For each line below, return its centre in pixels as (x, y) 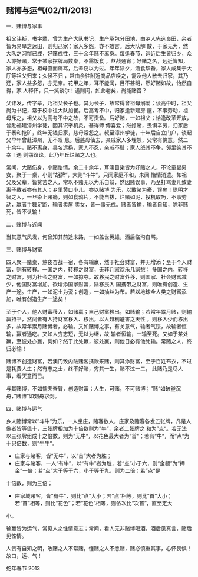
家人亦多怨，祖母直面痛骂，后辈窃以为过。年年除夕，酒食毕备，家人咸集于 (96, 68)
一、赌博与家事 (24, 26)
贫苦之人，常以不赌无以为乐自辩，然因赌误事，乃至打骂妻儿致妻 (114, 182)
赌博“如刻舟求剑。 (38, 396)
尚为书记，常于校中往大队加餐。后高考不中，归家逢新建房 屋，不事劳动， (95, 110)
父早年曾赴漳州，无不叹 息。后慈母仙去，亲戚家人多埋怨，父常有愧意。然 (95, 140)
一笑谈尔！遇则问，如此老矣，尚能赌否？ (98, 90)
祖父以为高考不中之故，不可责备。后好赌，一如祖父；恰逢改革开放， (109, 118)
